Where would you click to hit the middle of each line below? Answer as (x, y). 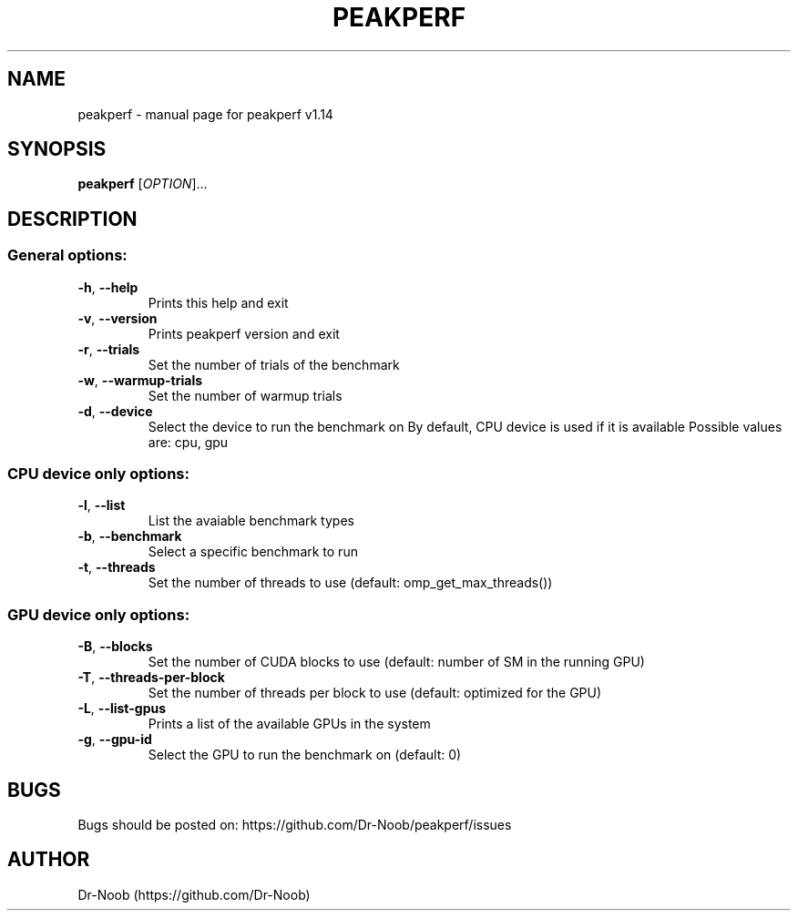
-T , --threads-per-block (151, 678)
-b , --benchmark (130, 536)
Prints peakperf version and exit (244, 333)
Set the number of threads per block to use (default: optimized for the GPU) (375, 693)
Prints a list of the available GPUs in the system (289, 724)
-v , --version (118, 318)
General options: (67, 255)
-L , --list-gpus (122, 709)
